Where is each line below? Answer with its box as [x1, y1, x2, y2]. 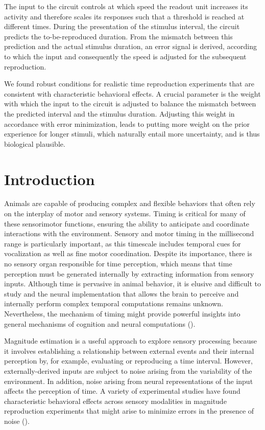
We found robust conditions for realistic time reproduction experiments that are [4, 78, 254, 89]
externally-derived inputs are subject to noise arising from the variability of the [4, 365, 252, 376]
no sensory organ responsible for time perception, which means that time [4, 258, 232, 268]
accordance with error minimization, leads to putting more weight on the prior [4, 118, 250, 129]
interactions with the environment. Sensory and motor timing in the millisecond [4, 228, 254, 239]
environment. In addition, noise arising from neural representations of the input [4, 375, 253, 386]
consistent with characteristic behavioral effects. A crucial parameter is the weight [4, 88, 261, 99]
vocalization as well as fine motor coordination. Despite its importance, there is [4, 248, 252, 259]
